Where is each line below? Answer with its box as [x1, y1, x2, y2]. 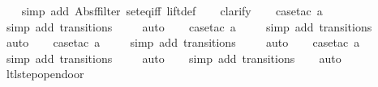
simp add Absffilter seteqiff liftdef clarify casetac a [21, 2, 323, 19]
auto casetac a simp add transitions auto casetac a [6, 34, 360, 51]
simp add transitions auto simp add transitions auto [6, 49, 341, 66]
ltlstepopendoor [6, 65, 84, 82]
